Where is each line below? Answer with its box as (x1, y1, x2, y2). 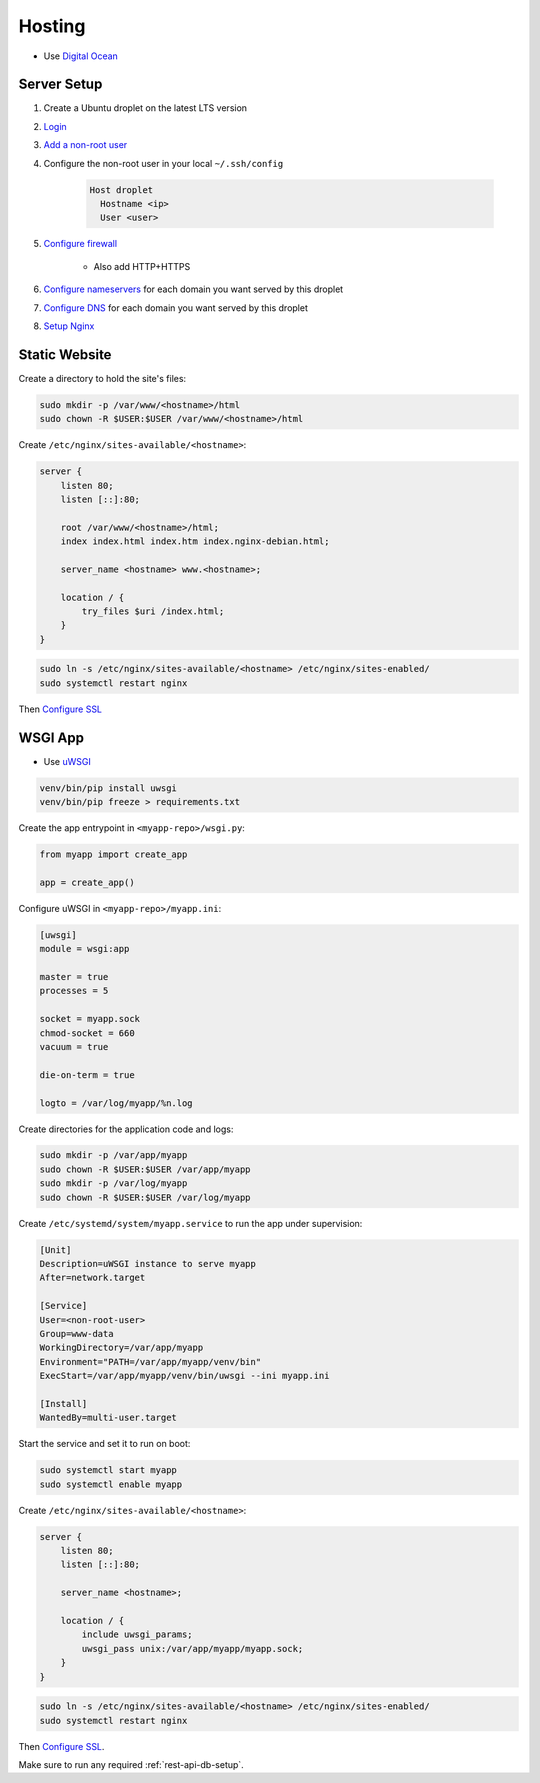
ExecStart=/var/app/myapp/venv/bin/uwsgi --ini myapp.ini (39, 1370, 330, 1382)
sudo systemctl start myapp (39, 1465, 177, 1476)
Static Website (18, 346, 112, 363)
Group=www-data (39, 1328, 114, 1339)
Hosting (18, 15, 86, 37)
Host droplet (89, 184, 154, 195)
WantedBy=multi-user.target (39, 1412, 177, 1424)
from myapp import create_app (39, 849, 188, 860)
